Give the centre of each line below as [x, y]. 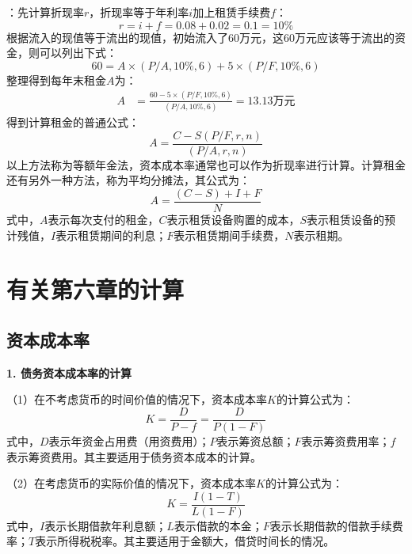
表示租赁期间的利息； [111, 235]
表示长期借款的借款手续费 [336, 525]
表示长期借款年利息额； [106, 525]
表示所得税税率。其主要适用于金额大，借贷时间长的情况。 [185, 541]
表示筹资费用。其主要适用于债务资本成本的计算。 [134, 456]
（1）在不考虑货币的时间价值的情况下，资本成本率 [137, 399]
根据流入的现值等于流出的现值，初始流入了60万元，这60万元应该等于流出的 [200, 37]
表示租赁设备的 [346, 219]
